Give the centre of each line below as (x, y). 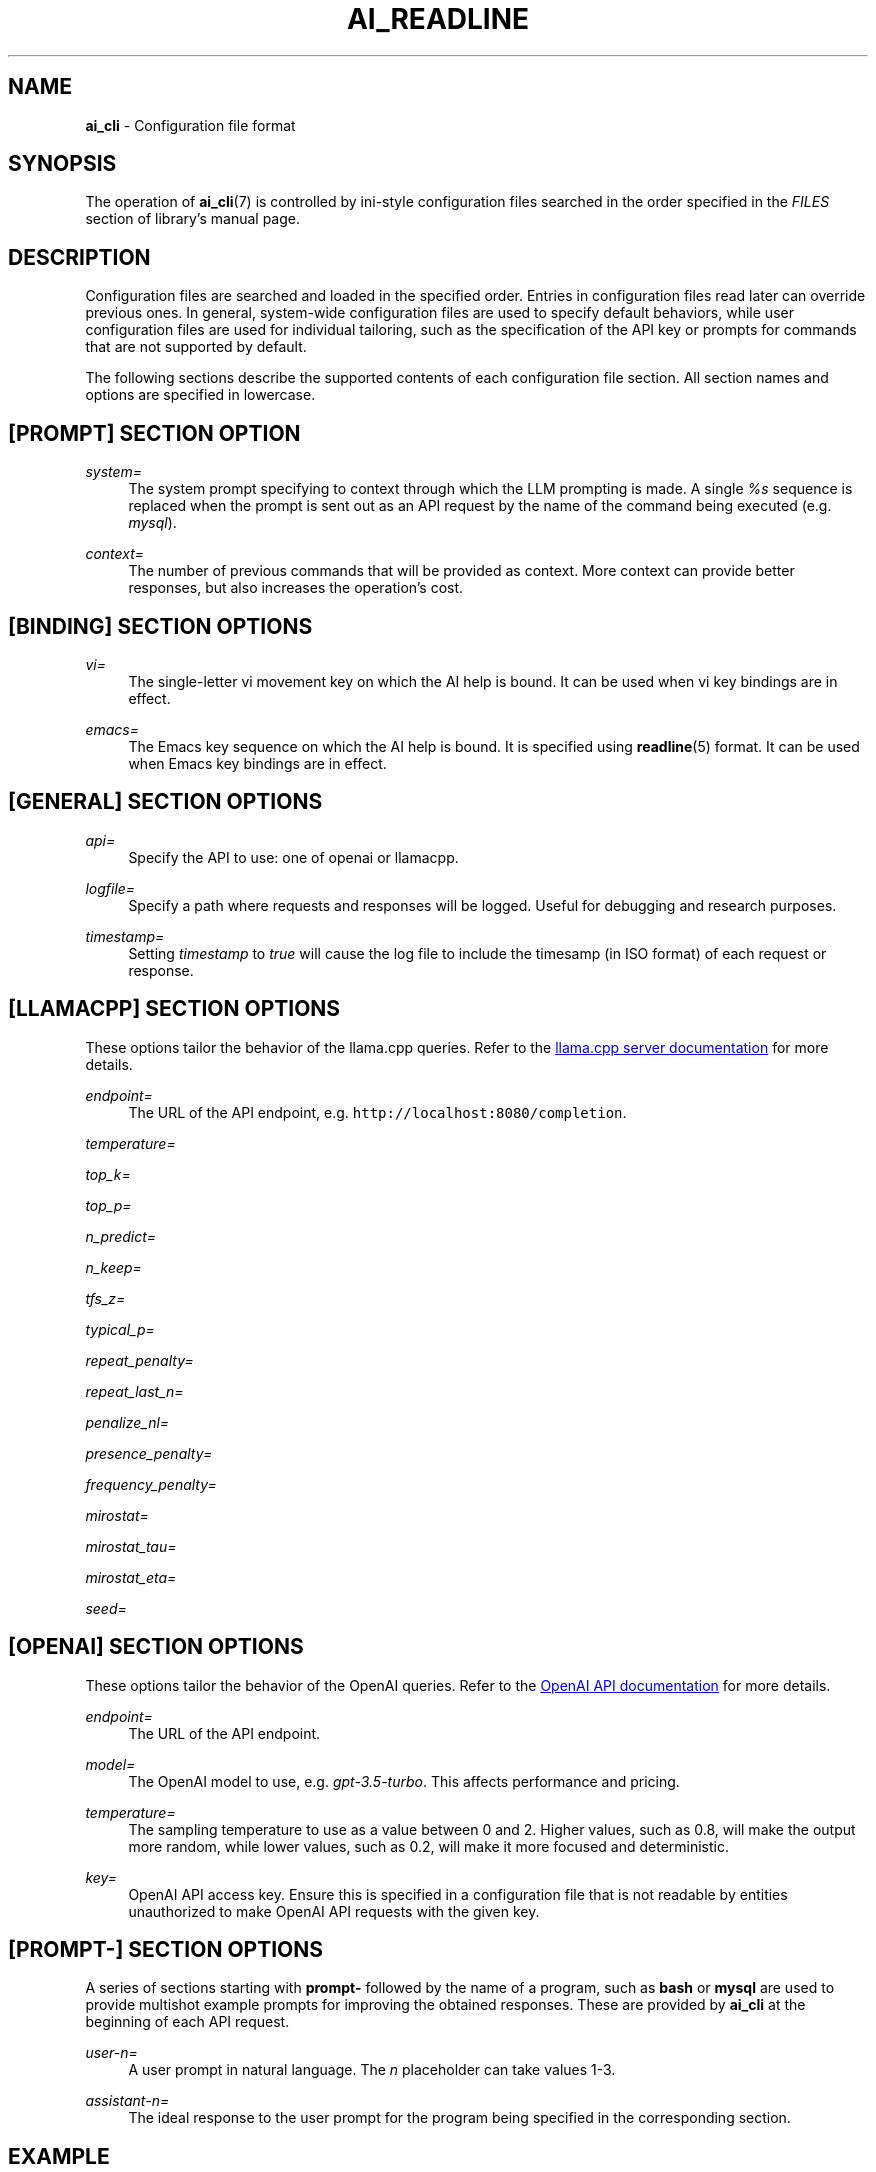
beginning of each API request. (187, 2022)
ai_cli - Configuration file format (190, 125)
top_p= (108, 1205)
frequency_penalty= (151, 1484)
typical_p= (120, 1329)
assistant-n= (127, 2101)
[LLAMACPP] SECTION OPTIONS (174, 1009)
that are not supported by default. (196, 347)
